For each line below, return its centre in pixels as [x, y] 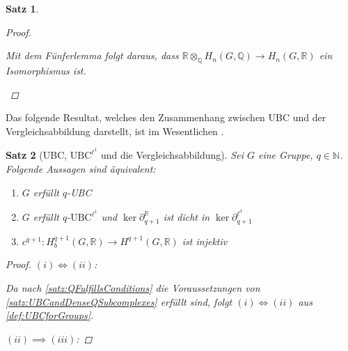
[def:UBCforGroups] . [50, 315]
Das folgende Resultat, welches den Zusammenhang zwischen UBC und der [166, 117]
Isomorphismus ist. [46, 70]
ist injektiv [205, 241]
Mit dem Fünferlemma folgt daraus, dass [92, 55]
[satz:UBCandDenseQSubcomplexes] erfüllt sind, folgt [119, 301]
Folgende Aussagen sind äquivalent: [81, 169]
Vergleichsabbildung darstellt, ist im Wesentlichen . [115, 131]
